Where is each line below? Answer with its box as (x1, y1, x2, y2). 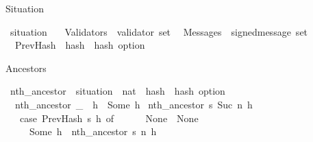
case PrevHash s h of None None (19, 110, 199, 125)
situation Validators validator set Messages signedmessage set (10, 24, 308, 38)
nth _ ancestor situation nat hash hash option (10, 84, 225, 98)
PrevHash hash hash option (14, 38, 145, 52)
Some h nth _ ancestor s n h (29, 124, 157, 139)
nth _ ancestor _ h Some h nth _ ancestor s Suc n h (14, 97, 253, 111)
